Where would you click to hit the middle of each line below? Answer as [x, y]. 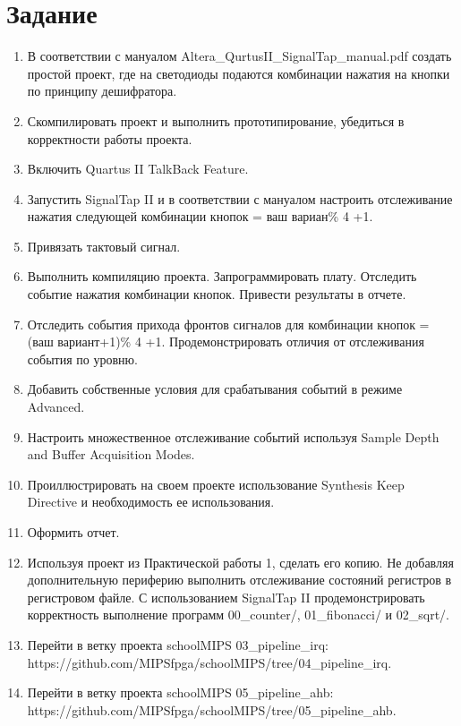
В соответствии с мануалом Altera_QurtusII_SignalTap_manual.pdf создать [239, 56]
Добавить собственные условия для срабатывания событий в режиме [215, 389]
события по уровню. [82, 359]
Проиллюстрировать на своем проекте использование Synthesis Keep [216, 484]
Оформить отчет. [73, 532]
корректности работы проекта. [110, 138]
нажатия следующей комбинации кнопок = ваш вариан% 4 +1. [200, 216]
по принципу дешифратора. [102, 91]
